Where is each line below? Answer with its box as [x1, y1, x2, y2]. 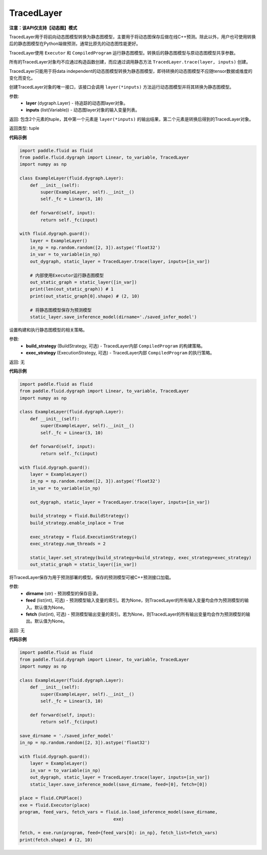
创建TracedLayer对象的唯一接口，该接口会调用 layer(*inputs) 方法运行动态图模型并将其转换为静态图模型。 [9, 84, 234, 90]
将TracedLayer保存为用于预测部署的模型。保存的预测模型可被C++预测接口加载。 [9, 574, 174, 580]
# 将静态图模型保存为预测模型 [30, 307, 92, 313]
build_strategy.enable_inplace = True [30, 520, 124, 525]
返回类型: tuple [9, 125, 40, 131]
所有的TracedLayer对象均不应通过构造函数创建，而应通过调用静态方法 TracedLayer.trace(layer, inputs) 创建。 [9, 59, 251, 65]
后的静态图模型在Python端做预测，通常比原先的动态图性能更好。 [9, 41, 141, 47]
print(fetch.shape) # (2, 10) [19, 837, 93, 843]
